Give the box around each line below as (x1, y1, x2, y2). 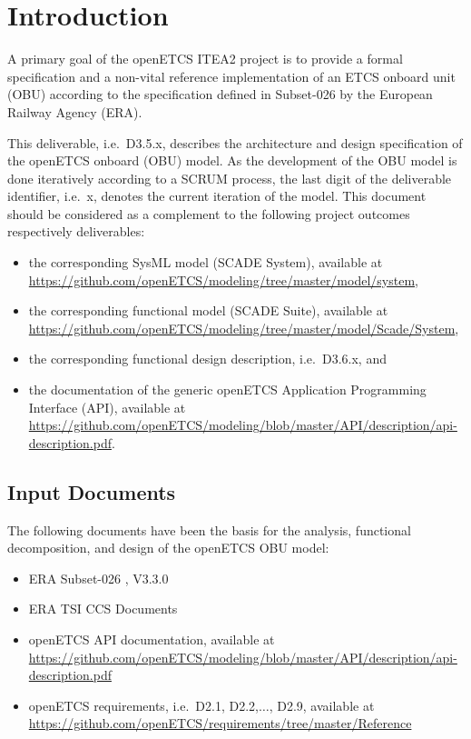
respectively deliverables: (7, 222, 145, 241)
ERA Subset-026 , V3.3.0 (28, 568, 169, 587)
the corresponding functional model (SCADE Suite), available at (28, 301, 388, 320)
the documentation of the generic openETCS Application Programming (28, 380, 427, 399)
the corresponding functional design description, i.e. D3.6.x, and (28, 349, 387, 368)
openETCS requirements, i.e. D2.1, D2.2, (28, 695, 259, 714)
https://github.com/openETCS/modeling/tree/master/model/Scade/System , (28, 318, 459, 337)
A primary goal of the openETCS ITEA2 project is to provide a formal (7, 49, 403, 68)
